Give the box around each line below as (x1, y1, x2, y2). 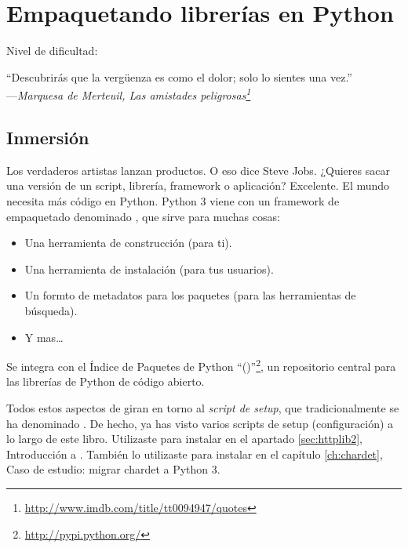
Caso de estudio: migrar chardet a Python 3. (6, 461, 220, 477)
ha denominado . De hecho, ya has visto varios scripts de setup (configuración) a (6, 415, 394, 431)
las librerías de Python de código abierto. (6, 373, 205, 390)
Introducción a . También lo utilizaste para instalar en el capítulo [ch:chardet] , (6, 445, 383, 462)
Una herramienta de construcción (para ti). (24, 234, 232, 251)
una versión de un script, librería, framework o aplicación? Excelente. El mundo (6, 177, 390, 194)
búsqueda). (24, 302, 78, 318)
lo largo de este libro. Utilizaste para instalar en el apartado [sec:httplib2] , (6, 430, 362, 447)
